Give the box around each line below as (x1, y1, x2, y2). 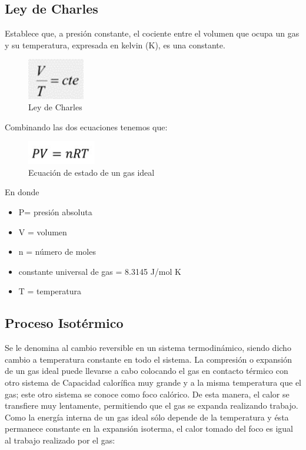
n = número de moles (18, 245, 96, 258)
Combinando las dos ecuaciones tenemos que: (5, 120, 168, 133)
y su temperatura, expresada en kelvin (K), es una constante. (5, 38, 225, 51)
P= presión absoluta (18, 206, 92, 218)
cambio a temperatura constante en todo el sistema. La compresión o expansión (5, 353, 292, 365)
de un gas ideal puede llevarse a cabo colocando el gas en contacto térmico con (5, 364, 288, 377)
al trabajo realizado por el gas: (5, 433, 115, 446)
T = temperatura (18, 285, 82, 297)
